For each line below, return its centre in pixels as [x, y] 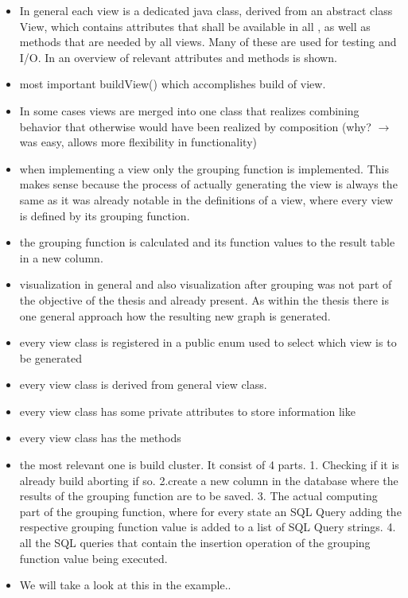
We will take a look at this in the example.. [125, 585]
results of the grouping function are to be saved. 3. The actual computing [198, 496]
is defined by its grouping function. [105, 215]
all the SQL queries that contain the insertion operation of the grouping [195, 543]
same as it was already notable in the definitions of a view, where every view [206, 199]
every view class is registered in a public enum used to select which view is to [208, 342]
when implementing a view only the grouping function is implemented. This [204, 168]
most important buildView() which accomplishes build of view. [173, 84]
